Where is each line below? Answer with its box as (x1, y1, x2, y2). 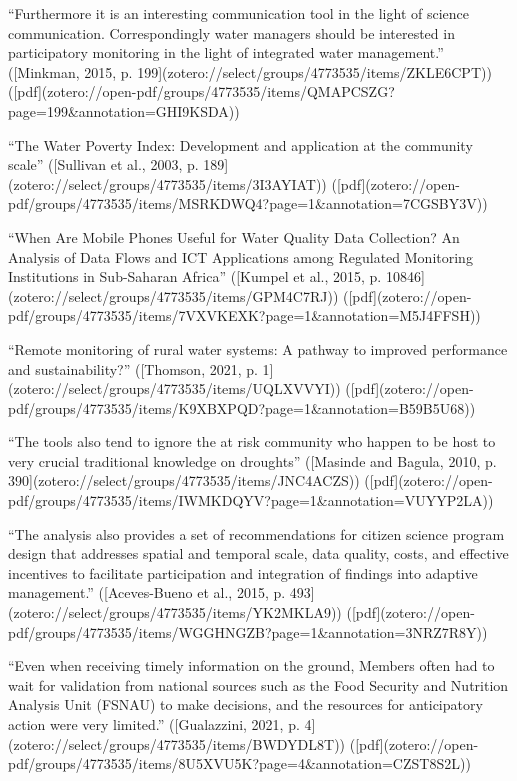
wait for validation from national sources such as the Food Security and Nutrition (8, 674, 509, 695)
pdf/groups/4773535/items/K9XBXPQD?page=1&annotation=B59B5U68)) (8, 397, 476, 418)
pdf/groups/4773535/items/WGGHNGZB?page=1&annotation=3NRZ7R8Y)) (8, 621, 488, 642)
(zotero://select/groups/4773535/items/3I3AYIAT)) (8, 173, 327, 194)
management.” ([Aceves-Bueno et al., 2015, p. (8, 582, 286, 603)
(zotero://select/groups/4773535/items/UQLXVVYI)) (8, 378, 341, 399)
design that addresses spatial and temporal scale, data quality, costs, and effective (8, 543, 509, 564)
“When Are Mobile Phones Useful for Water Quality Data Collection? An (8, 226, 460, 247)
